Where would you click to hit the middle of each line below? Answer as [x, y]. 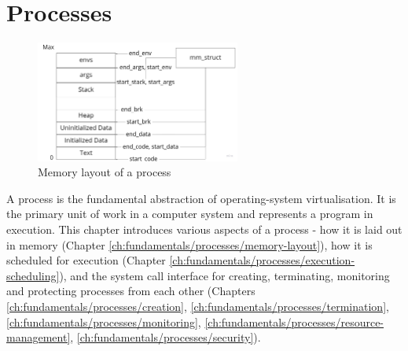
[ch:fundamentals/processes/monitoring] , [104, 321]
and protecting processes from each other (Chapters [131, 291]
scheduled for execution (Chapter [86, 260]
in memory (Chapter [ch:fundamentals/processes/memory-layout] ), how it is [189, 244]
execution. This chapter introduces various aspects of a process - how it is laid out [204, 229]
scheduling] [33, 275]
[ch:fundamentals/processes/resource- [294, 321]
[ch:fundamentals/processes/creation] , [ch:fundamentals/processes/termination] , [198, 307]
